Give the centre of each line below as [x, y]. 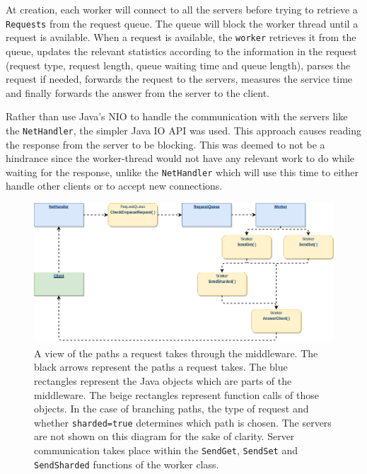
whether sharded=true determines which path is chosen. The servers [183, 422]
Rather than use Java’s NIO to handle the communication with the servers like [177, 116]
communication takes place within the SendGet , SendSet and [166, 450]
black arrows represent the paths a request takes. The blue [161, 367]
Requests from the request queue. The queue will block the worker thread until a [182, 23]
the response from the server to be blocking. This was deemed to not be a [165, 144]
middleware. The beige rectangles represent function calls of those [176, 394]
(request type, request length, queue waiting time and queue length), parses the [178, 65]
